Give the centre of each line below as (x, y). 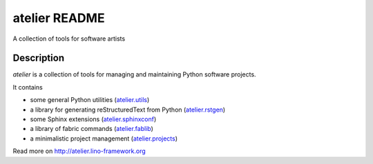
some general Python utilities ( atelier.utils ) (90, 100)
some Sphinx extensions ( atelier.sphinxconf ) (93, 119)
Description (39, 58)
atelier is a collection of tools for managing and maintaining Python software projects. (134, 74)
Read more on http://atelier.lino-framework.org (79, 151)
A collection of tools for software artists (69, 39)
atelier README (59, 18)
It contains (28, 87)
